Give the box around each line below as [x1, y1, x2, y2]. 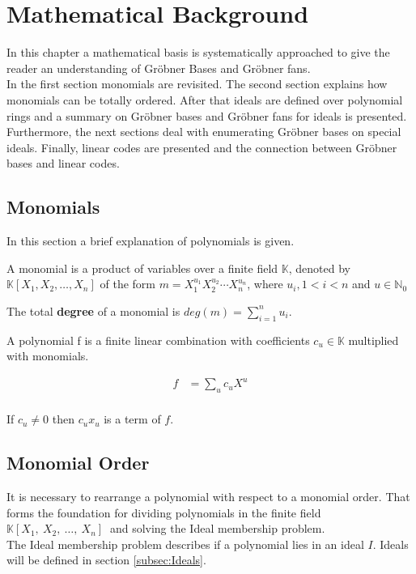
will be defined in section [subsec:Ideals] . [6, 551, 206, 568]
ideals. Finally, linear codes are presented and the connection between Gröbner [6, 138, 397, 155]
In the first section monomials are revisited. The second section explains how [6, 75, 388, 92]
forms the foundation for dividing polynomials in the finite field [6, 504, 321, 521]
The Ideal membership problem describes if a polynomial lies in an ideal [6, 535, 364, 552]
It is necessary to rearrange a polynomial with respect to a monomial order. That [6, 488, 410, 504]
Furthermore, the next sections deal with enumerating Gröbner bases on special [6, 123, 401, 140]
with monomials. [6, 347, 89, 364]
